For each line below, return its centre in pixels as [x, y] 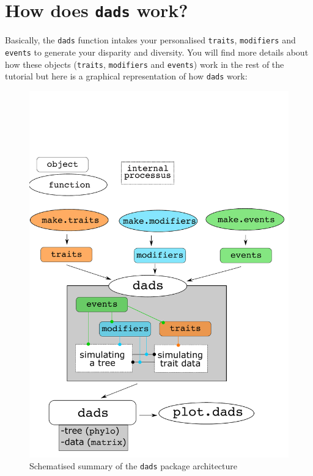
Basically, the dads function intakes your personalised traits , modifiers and [150, 40]
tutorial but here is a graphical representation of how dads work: [126, 76]
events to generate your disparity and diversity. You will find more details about [157, 52]
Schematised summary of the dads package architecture [133, 466]
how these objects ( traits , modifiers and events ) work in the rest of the [145, 64]
